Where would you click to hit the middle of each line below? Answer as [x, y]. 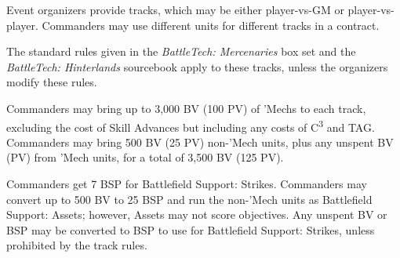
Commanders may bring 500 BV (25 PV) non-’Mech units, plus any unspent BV [200, 142]
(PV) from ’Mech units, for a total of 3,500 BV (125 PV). [145, 157]
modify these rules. [52, 82]
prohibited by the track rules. [77, 245]
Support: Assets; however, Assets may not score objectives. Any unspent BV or [197, 214]
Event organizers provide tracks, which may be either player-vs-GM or [175, 9]
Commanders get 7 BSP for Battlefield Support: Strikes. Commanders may [187, 184]
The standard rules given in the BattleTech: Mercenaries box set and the [181, 51]
